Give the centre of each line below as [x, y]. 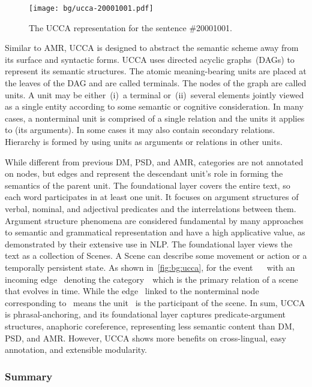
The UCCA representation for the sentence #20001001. [130, 27]
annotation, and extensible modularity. [76, 350]
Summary [29, 376]
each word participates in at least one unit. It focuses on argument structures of [152, 197]
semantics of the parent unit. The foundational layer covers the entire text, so [148, 185]
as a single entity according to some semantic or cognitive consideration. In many [154, 106]
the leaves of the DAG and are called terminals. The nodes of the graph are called [156, 83]
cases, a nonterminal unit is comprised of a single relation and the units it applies [155, 118]
